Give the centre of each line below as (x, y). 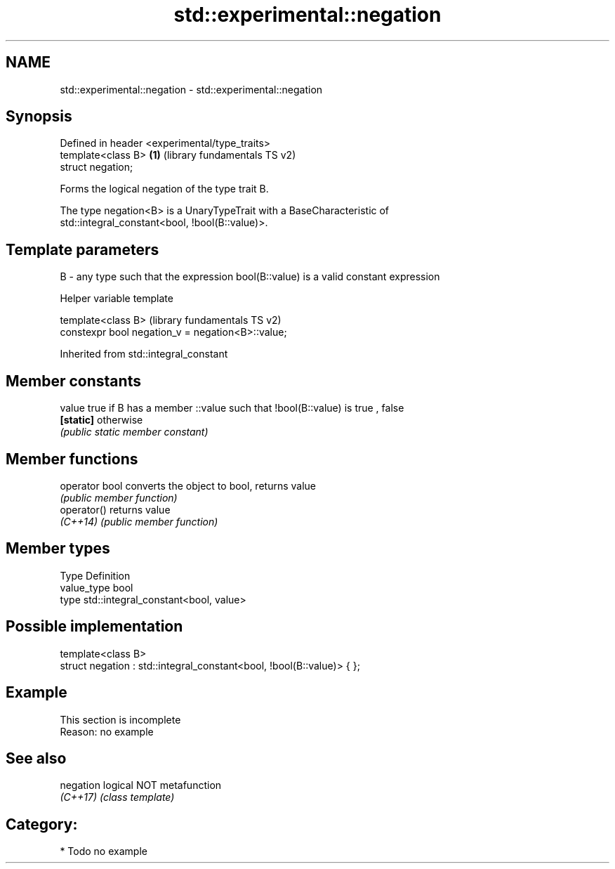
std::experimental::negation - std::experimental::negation (191, 89)
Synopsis (39, 117)
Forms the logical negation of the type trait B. (164, 189)
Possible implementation (94, 627)
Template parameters (82, 249)
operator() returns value (115, 509)
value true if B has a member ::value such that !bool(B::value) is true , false (232, 408)
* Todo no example (104, 851)
